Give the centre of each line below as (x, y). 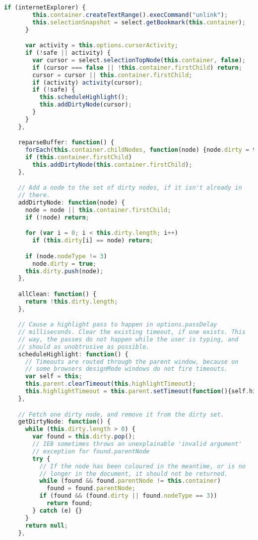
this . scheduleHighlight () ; (84, 97)
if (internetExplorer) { (45, 7)
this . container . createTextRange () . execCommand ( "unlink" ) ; (130, 15)
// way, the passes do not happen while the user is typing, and (128, 339)
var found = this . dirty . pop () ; (84, 437)
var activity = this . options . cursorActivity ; (101, 46)
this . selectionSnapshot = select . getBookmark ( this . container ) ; (139, 22)
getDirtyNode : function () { (64, 422)
